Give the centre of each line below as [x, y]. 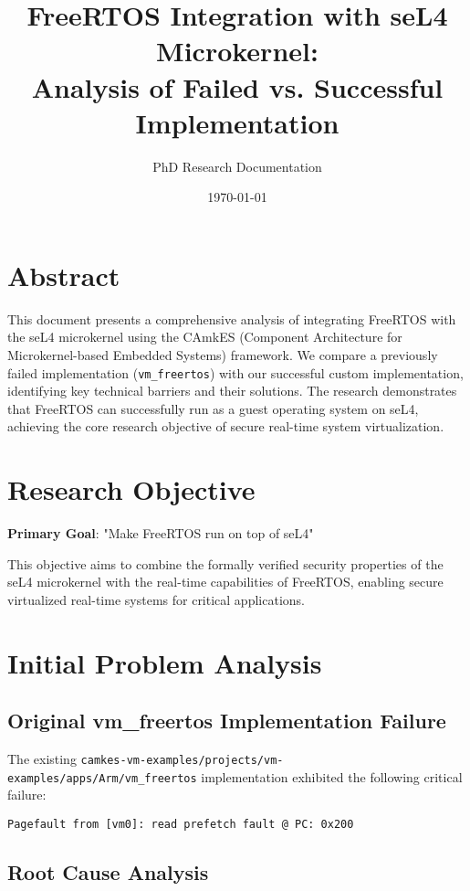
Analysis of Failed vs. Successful [237, 86]
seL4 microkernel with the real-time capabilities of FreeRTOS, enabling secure [225, 582]
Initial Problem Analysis [165, 662]
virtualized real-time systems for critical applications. [156, 599]
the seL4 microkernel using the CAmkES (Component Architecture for [205, 337]
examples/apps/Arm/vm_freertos [102, 778]
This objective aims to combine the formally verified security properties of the [225, 563]
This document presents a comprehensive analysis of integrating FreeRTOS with [232, 318]
